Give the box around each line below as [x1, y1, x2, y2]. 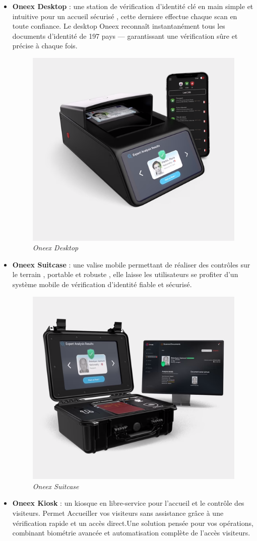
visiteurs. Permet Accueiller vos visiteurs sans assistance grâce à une [12, 508, 224, 518]
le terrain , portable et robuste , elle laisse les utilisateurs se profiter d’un [12, 269, 238, 280]
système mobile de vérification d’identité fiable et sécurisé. [12, 279, 192, 290]
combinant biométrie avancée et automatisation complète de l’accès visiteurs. [12, 527, 250, 538]
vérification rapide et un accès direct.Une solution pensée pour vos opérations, [12, 517, 253, 528]
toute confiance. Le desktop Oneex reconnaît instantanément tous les [12, 21, 225, 31]
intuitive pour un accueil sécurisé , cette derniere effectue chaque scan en [12, 11, 237, 21]
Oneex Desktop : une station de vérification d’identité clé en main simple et [12, 1, 253, 11]
